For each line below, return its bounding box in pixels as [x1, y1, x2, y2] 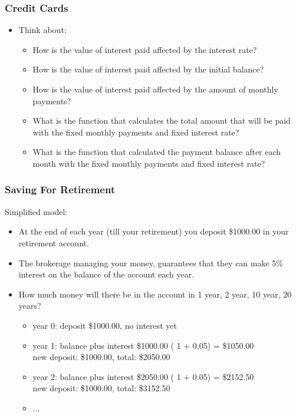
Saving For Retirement [5, 182, 116, 197]
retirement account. [18, 236, 89, 249]
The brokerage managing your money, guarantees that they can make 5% [18, 256, 284, 269]
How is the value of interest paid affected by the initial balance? [32, 63, 264, 75]
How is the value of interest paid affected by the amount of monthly [32, 83, 278, 95]
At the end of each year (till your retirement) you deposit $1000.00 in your [18, 225, 289, 237]
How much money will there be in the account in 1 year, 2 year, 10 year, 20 [18, 288, 292, 300]
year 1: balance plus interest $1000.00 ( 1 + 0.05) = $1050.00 [32, 339, 254, 351]
